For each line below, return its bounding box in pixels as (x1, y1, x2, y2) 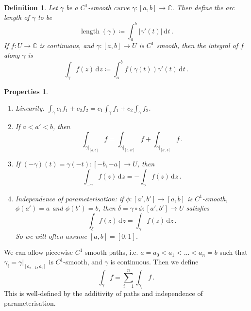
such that (219, 247, 248, 257)
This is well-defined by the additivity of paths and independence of (4, 288, 203, 298)
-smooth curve (88, 2, 130, 12)
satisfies (186, 203, 210, 213)
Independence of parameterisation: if (15, 193, 124, 203)
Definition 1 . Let (4, 2, 58, 12)
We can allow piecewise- (4, 247, 75, 257)
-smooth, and (63, 257, 102, 267)
